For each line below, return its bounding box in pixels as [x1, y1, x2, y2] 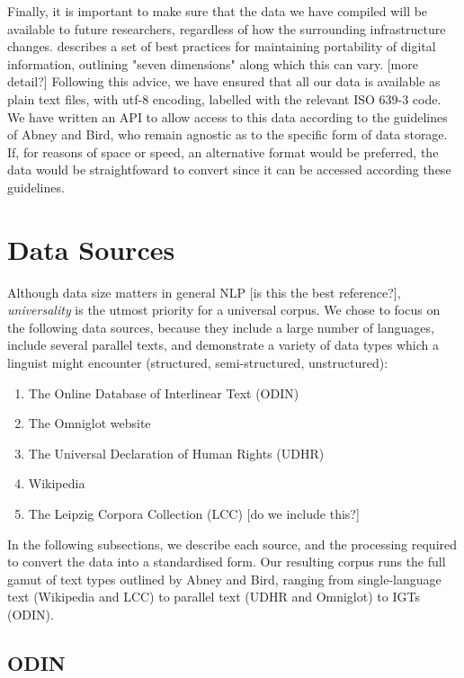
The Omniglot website [28, 414, 151, 433]
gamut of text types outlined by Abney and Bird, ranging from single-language [7, 569, 442, 588]
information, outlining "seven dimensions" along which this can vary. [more [7, 54, 418, 73]
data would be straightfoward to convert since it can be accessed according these [7, 160, 451, 179]
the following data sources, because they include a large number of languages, [7, 317, 434, 336]
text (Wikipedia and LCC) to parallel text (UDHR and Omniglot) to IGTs [7, 587, 420, 606]
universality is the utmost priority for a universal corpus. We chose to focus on [7, 300, 441, 319]
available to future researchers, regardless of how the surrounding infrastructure [7, 19, 446, 38]
